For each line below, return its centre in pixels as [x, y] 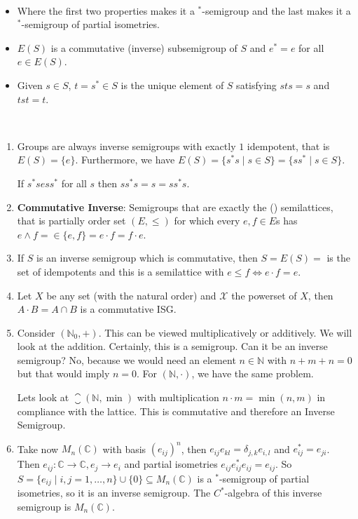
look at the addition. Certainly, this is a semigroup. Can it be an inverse [172, 346]
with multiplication [178, 397]
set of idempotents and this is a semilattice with [121, 271]
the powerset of [264, 295]
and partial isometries [171, 464]
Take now [38, 449]
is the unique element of [172, 85]
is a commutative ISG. [128, 309]
